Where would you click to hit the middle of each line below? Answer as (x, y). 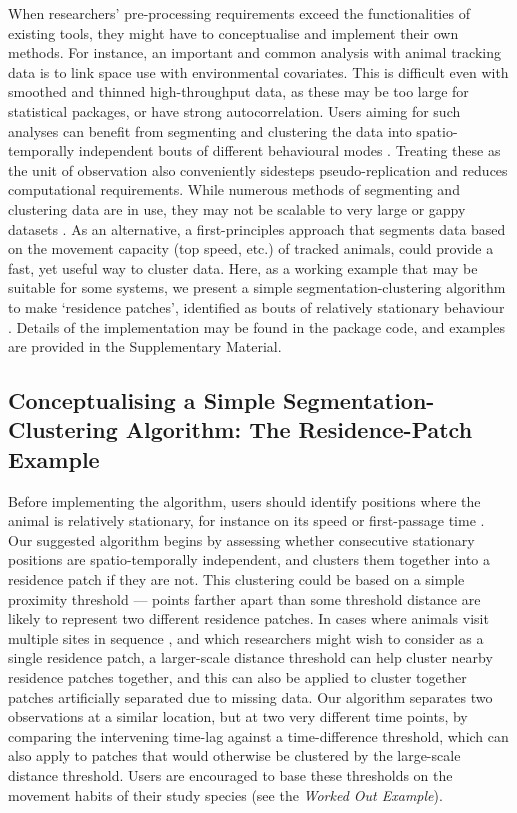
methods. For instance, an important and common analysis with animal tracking (254, 52)
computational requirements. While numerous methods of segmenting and (234, 189)
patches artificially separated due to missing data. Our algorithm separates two (250, 696)
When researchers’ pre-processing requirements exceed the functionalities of (239, 13)
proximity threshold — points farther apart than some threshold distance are (244, 598)
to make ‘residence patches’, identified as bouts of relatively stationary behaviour (256, 306)
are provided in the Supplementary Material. (145, 346)
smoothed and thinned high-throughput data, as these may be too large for (238, 91)
